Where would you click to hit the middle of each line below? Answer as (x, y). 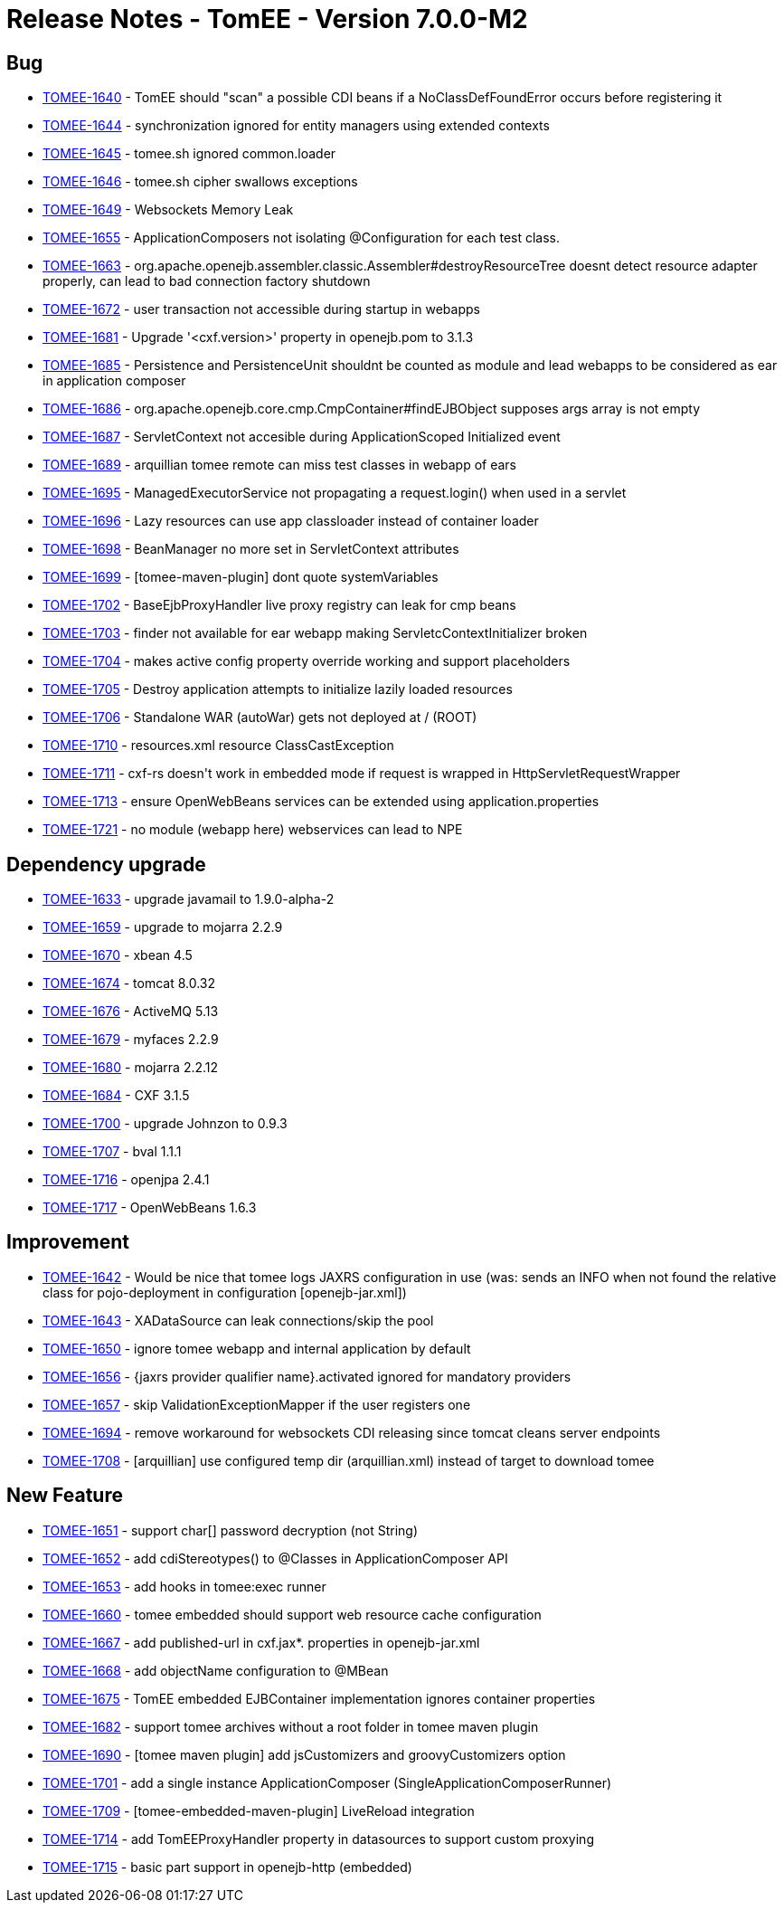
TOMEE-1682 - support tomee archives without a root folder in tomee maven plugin (291, 1726)
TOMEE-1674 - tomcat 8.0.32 (129, 984)
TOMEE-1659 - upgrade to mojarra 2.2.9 (163, 927)
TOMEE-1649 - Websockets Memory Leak (168, 210)
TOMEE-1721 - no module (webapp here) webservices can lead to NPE (253, 830)
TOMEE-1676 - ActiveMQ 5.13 (131, 1012)
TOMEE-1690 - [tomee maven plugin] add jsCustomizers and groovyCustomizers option (304, 1754)
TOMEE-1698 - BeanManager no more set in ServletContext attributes (251, 549)
